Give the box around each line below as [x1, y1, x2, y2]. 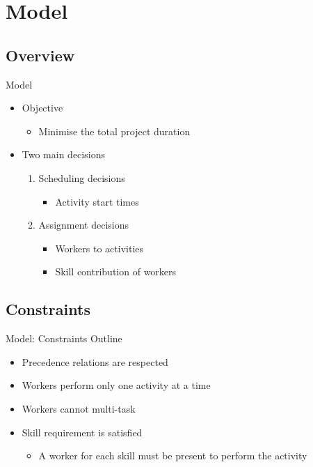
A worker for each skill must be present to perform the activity [38, 448, 307, 463]
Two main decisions [22, 147, 105, 162]
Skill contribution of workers [55, 264, 177, 279]
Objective [22, 100, 63, 115]
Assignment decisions [38, 217, 129, 232]
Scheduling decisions [38, 170, 125, 185]
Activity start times [55, 194, 139, 208]
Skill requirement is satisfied [22, 424, 143, 439]
